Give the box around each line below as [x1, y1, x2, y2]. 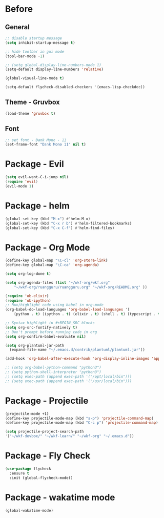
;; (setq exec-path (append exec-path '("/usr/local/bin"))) [5, 378, 132, 384]
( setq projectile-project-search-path [5, 429, 84, 434]
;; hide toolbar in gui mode [5, 49, 64, 54]
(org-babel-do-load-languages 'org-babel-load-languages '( [5, 307, 130, 312]
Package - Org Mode [5, 242, 90, 253]
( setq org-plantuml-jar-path [5, 343, 64, 348]
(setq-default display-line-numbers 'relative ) [5, 67, 104, 72]
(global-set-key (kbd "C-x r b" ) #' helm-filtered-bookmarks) [5, 221, 132, 226]
